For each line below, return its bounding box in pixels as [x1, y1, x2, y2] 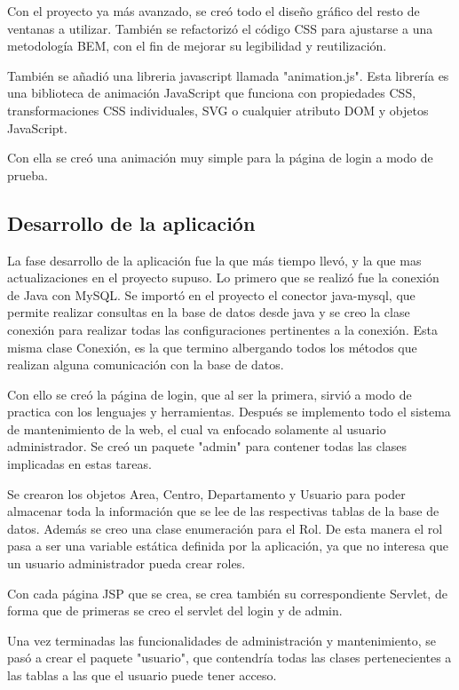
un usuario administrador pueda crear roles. [7, 554, 246, 573]
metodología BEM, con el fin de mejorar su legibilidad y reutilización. [7, 36, 387, 55]
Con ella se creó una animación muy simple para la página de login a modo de [7, 148, 433, 167]
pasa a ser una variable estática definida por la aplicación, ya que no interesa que [7, 536, 449, 555]
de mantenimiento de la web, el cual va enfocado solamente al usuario [7, 419, 386, 438]
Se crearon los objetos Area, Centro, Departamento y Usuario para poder [7, 484, 406, 503]
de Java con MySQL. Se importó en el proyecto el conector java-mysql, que [7, 285, 415, 304]
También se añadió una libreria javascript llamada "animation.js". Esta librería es [7, 66, 449, 84]
